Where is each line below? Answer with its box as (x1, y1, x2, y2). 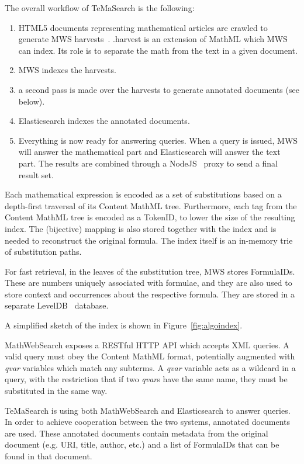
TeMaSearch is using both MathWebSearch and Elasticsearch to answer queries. (5, 404, 291, 416)
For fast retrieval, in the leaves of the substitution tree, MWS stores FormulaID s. (5, 265, 295, 277)
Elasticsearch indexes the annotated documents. (18, 115, 190, 127)
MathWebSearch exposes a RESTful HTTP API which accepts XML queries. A (5, 338, 289, 351)
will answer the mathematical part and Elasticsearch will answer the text (18, 146, 281, 158)
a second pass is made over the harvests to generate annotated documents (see (18, 83, 299, 95)
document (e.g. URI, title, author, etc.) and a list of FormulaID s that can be (5, 438, 279, 451)
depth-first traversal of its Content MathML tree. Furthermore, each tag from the (5, 199, 297, 212)
